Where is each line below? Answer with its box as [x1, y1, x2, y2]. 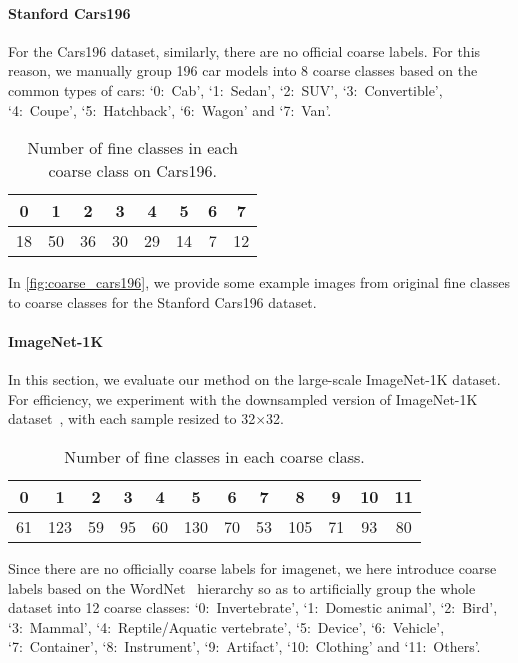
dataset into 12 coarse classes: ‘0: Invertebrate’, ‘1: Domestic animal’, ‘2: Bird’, [8, 597, 498, 618]
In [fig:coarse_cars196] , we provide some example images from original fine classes [8, 272, 510, 293]
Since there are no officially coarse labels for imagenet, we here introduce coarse [8, 557, 497, 578]
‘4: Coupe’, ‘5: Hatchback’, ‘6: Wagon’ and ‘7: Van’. [8, 99, 332, 120]
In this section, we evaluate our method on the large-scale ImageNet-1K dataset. [8, 369, 501, 390]
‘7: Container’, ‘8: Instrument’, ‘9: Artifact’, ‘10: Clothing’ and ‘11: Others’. [8, 636, 481, 657]
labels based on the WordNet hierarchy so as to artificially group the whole [8, 577, 476, 598]
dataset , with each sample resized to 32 [8, 408, 256, 429]
